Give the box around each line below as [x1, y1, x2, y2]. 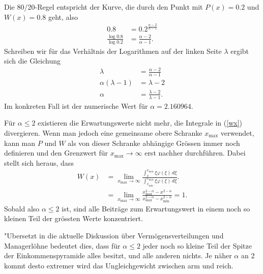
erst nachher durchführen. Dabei [144, 147, 246, 158]
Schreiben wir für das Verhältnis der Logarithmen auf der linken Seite [4, 45, 222, 56]
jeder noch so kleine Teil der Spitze [142, 240, 252, 251]
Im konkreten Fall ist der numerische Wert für [4, 100, 148, 111]
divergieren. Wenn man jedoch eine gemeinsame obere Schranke [4, 127, 202, 138]
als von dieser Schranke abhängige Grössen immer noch [68, 137, 240, 148]
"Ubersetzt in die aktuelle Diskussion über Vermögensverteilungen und [4, 230, 224, 240]
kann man [4, 137, 36, 148]
